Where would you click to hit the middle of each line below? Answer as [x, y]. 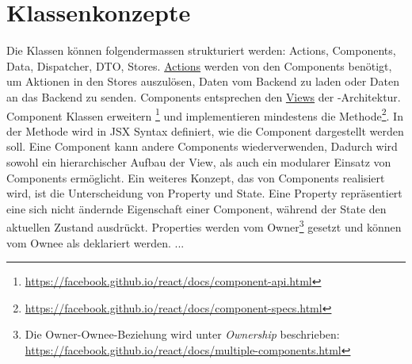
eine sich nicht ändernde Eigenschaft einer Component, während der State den [196, 208]
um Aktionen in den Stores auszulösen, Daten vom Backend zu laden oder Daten [203, 81]
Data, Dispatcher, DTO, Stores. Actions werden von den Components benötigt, [199, 65]
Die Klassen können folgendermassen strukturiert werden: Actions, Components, [201, 50]
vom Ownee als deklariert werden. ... [95, 242]
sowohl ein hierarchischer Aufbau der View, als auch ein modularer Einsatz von [199, 161]
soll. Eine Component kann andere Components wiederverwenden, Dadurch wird [202, 146]
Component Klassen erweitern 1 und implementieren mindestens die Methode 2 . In [205, 114]
